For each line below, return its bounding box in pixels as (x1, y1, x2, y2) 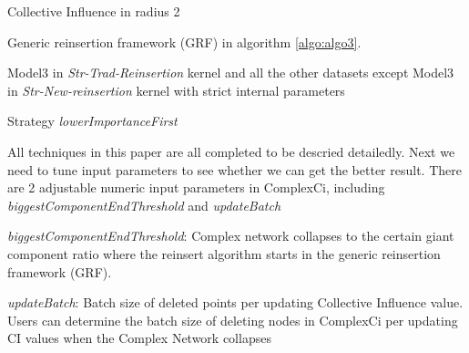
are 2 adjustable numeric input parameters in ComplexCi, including (7, 178, 385, 197)
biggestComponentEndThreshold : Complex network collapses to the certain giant (7, 226, 454, 245)
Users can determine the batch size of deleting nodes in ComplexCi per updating (7, 310, 458, 329)
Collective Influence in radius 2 (7, 2, 180, 20)
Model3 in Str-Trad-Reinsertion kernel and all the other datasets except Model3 (7, 63, 454, 82)
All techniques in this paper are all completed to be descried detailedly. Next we (7, 141, 455, 161)
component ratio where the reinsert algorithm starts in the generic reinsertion (7, 244, 441, 263)
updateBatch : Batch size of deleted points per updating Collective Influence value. (7, 293, 464, 312)
